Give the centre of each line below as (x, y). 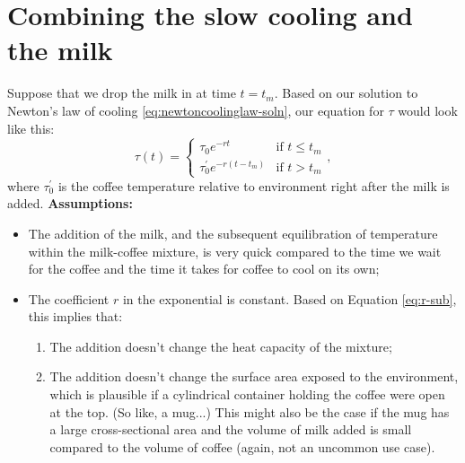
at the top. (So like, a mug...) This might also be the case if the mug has (250, 411)
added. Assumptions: (70, 203)
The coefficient (69, 298)
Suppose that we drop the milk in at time (122, 93)
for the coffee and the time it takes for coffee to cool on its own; (204, 269)
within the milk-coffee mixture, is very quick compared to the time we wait (235, 251)
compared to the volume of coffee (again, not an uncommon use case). (242, 446)
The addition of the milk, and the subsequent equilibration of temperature (233, 233)
